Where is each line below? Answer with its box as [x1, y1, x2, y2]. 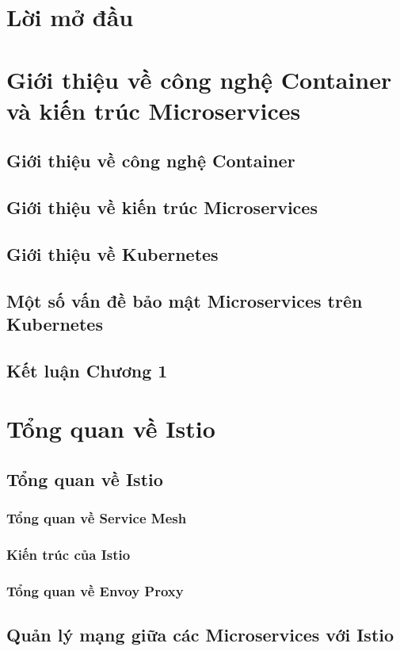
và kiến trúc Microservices [6, 94, 301, 126]
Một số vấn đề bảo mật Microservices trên [6, 288, 363, 312]
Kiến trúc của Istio [6, 545, 131, 565]
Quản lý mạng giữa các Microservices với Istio [6, 622, 394, 647]
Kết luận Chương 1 [6, 358, 168, 382]
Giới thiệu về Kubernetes [6, 241, 219, 266]
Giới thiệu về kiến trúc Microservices [6, 195, 318, 220]
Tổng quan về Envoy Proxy [6, 581, 184, 600]
